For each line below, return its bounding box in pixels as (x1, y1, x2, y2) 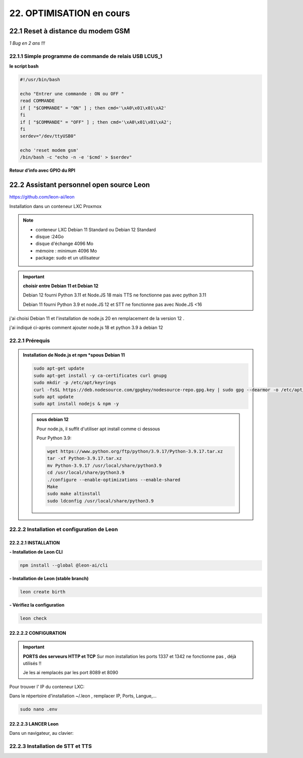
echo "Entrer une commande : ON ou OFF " (20, 91, 124, 96)
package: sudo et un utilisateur (35, 255, 100, 261)
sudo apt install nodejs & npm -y (33, 401, 119, 407)
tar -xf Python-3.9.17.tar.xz (47, 456, 122, 462)
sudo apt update (33, 394, 74, 399)
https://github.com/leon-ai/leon (9, 194, 75, 200)
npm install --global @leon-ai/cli (20, 563, 108, 568)
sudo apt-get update (33, 366, 84, 371)
